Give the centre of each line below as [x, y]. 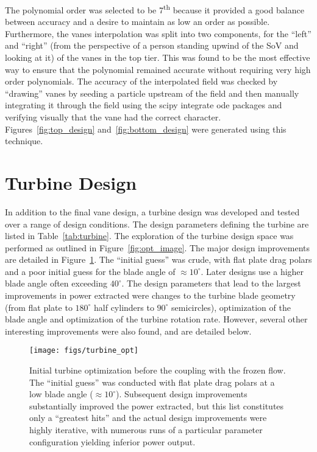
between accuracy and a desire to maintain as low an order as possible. [137, 22]
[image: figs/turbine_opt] [84, 351]
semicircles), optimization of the [231, 307]
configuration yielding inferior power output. [112, 441]
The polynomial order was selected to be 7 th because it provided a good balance [155, 9]
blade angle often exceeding [56, 283]
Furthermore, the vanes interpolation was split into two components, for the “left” [158, 33]
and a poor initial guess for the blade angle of [90, 271]
